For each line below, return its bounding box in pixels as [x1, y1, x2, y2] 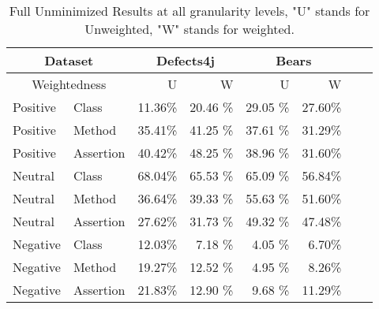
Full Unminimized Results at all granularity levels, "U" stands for [9, 2, 370, 20]
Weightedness [32, 75, 107, 93]
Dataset [44, 51, 94, 69]
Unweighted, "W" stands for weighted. [84, 20, 295, 38]
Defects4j [156, 51, 215, 69]
